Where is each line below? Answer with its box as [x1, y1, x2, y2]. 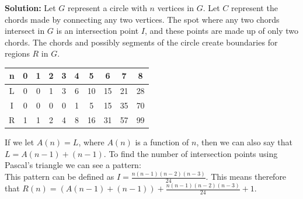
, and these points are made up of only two [144, 25, 299, 37]
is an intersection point [56, 25, 139, 37]
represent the [231, 2, 278, 13]
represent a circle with [68, 2, 147, 13]
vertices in [157, 2, 194, 13]
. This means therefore [206, 170, 287, 183]
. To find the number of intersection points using [103, 147, 278, 159]
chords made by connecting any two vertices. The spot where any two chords [5, 13, 280, 25]
